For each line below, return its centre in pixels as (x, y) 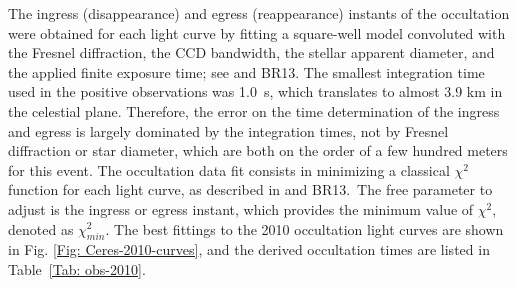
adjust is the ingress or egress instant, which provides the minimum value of (241, 208)
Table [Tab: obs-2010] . (77, 268)
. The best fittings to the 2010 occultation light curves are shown (304, 228)
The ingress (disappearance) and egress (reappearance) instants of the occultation (259, 13)
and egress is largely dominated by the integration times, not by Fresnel (228, 130)
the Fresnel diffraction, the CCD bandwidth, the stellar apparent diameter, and (251, 52)
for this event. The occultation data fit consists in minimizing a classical (229, 169)
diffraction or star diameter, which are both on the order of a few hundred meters (258, 150)
